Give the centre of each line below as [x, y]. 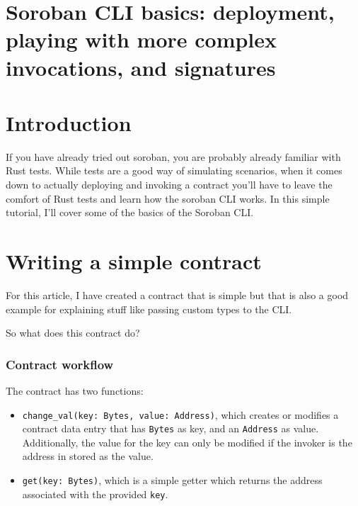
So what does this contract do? [73, 333]
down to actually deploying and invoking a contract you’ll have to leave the [169, 185]
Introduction [69, 122]
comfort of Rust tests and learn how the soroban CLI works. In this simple [168, 198]
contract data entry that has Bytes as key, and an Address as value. [171, 428]
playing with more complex [142, 39]
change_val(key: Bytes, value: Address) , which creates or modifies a [180, 414]
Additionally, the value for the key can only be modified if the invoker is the [187, 442]
